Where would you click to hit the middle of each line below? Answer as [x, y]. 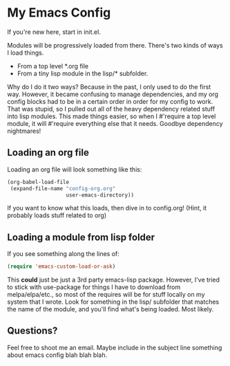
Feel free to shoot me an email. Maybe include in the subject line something [115, 347]
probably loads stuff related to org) [57, 215]
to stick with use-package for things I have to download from [94, 287]
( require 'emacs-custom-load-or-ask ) [61, 267]
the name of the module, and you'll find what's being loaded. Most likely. [111, 309]
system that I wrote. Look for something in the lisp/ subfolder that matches [113, 302]
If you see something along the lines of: [63, 254]
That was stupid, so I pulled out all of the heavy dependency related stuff [111, 109]
